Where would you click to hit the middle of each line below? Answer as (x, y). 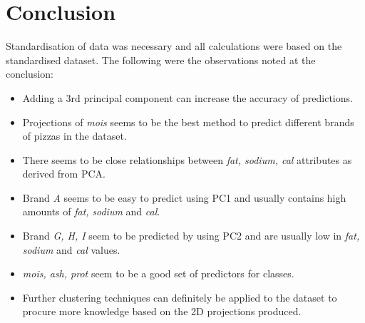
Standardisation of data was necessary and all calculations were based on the (174, 46)
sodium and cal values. (71, 249)
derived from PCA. (64, 174)
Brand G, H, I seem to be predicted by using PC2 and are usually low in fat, (191, 236)
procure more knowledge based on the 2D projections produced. (162, 311)
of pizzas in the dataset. (74, 136)
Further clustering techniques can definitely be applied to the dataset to (180, 297)
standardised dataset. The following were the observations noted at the (161, 60)
